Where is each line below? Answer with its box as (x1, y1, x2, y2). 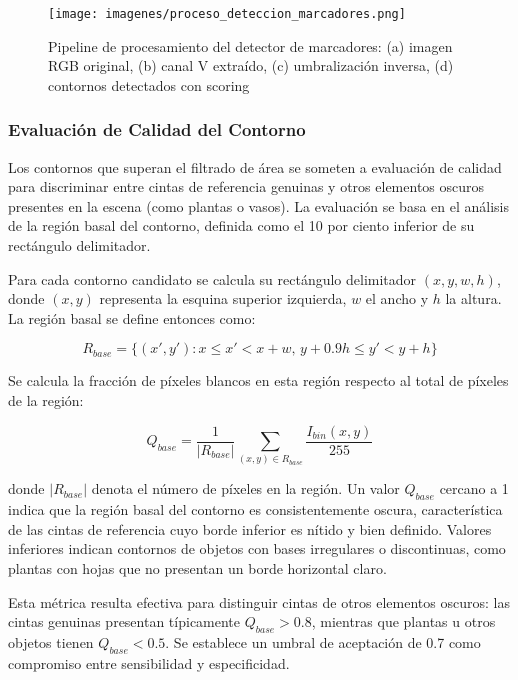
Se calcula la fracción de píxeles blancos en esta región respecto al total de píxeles (8, 370, 509, 391)
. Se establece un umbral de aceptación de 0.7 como (165, 631, 481, 652)
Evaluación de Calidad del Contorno (8, 117, 306, 142)
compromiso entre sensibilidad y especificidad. (8, 652, 290, 673)
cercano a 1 (439, 478, 509, 499)
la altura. (445, 288, 502, 309)
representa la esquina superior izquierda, (99, 288, 347, 309)
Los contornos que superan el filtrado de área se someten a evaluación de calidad (8, 156, 502, 177)
